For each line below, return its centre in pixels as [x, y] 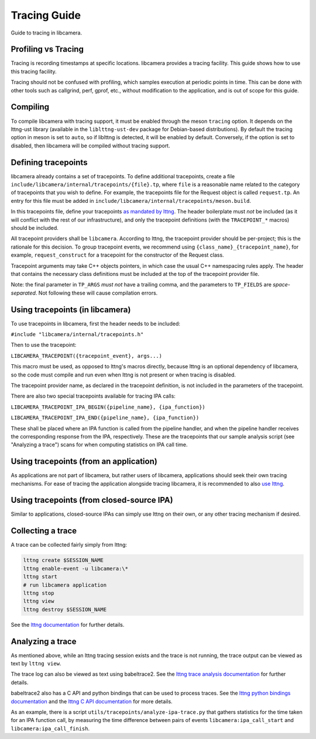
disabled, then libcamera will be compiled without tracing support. [90, 146]
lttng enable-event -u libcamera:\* [76, 568]
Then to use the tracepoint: [44, 345]
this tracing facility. [34, 71]
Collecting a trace [44, 531]
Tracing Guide [46, 15]
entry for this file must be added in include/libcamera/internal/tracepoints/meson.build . [131, 201]
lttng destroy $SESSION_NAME [65, 609]
